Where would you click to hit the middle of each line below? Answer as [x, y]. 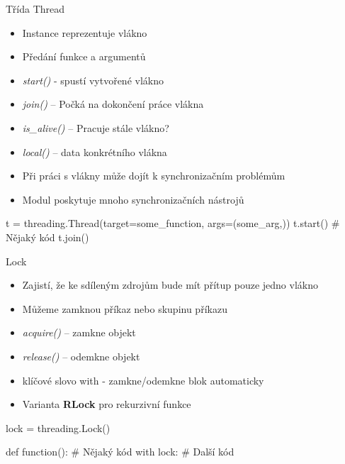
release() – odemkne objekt [81, 356]
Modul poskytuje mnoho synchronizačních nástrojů [133, 199]
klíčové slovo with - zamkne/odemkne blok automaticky [143, 380]
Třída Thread [35, 9]
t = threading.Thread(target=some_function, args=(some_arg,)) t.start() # [173, 223]
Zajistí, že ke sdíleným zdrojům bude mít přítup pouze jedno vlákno [170, 285]
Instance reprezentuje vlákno [85, 32]
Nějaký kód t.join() [47, 237]
